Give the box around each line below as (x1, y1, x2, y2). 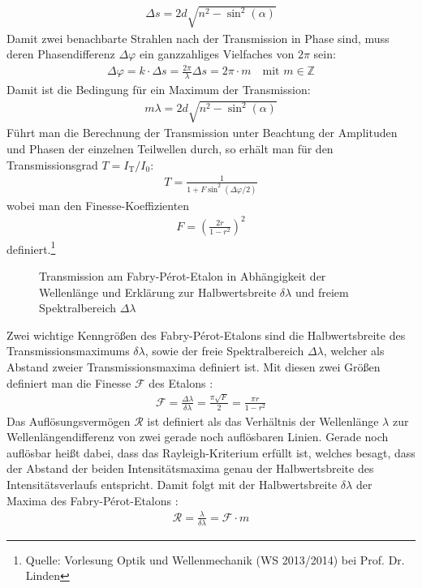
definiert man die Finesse (6, 374, 131, 391)
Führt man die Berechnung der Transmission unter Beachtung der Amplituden (6, 124, 398, 141)
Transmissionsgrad (6, 156, 98, 173)
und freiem (295, 283, 349, 300)
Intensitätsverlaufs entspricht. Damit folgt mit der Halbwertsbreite (6, 476, 338, 493)
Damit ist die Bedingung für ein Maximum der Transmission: (6, 81, 311, 98)
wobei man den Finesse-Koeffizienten (6, 196, 190, 213)
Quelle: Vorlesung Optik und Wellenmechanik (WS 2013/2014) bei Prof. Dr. (25, 551, 405, 568)
